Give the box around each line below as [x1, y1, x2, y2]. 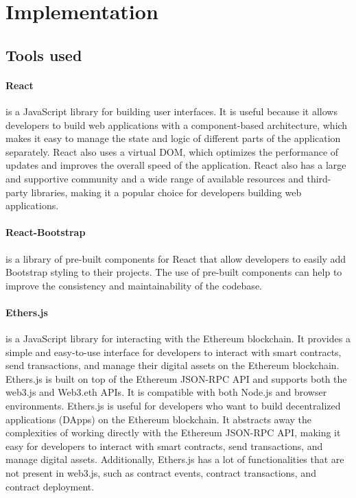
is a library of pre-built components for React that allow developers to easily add [5, 251, 346, 265]
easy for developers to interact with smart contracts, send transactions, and [5, 438, 323, 453]
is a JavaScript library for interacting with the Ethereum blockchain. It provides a [5, 331, 351, 346]
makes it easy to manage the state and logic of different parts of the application [5, 131, 341, 145]
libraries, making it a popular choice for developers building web [31, 185, 302, 199]
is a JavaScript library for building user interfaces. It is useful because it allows [5, 104, 337, 118]
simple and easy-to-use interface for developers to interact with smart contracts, [5, 344, 342, 359]
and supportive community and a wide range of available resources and [5, 171, 304, 185]
